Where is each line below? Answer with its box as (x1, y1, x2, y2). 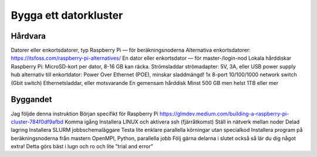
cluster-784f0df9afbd (11, 118, 64, 125)
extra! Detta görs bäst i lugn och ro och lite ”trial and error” (11, 143, 153, 150)
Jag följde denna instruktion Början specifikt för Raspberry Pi (11, 110, 158, 117)
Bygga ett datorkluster (11, 9, 123, 22)
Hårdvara (11, 31, 46, 41)
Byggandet (11, 94, 52, 105)
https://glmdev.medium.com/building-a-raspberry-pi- (159, 110, 289, 117)
